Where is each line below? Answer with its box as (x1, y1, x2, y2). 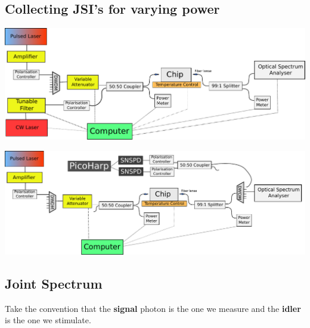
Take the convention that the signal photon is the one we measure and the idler (5, 302, 301, 314)
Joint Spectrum (5, 274, 103, 292)
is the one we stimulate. (5, 314, 91, 326)
